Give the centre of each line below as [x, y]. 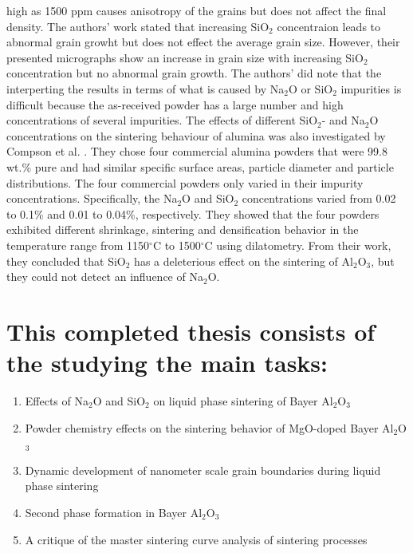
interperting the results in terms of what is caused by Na [146, 88]
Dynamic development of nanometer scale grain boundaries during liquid [203, 470]
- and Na [343, 120]
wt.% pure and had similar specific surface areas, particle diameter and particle [200, 166]
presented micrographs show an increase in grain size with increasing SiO [185, 57]
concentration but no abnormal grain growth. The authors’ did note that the [194, 73]
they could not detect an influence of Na [105, 276]
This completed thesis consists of [191, 331]
